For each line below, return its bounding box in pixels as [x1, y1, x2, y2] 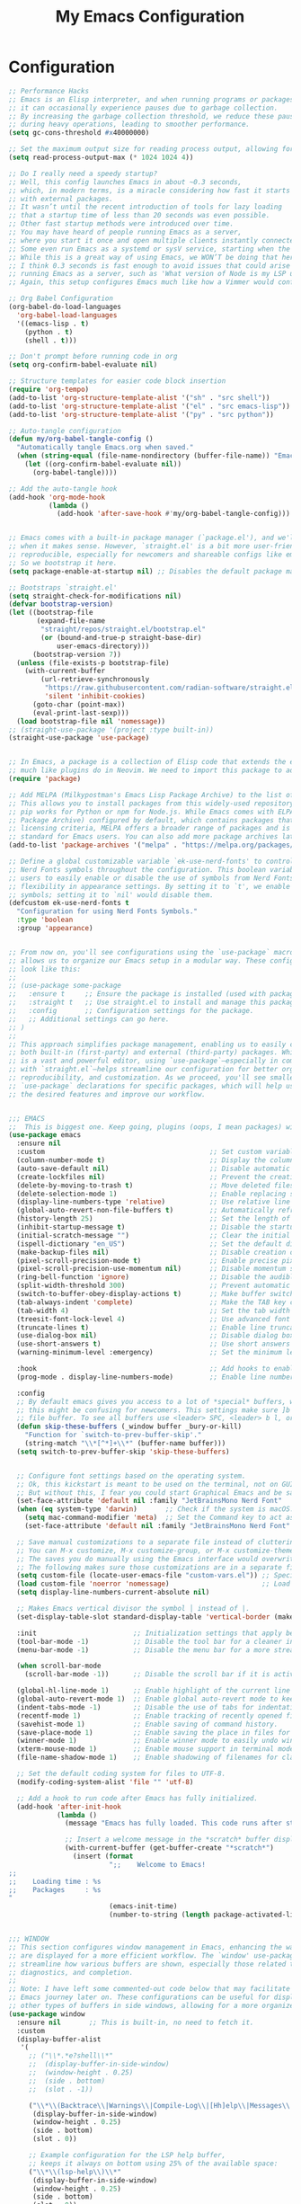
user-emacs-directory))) [56, 641, 150, 651]
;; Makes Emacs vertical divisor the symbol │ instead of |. [16, 1604, 251, 1613]
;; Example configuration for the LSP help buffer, [28, 2151, 226, 2160]
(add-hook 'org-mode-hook [8, 493, 105, 502]
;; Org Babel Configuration [8, 294, 114, 303]
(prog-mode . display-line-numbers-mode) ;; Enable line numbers [16, 1373, 298, 1382]
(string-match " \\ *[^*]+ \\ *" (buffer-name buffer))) [24, 1439, 226, 1448]
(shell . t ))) [24, 335, 77, 345]
